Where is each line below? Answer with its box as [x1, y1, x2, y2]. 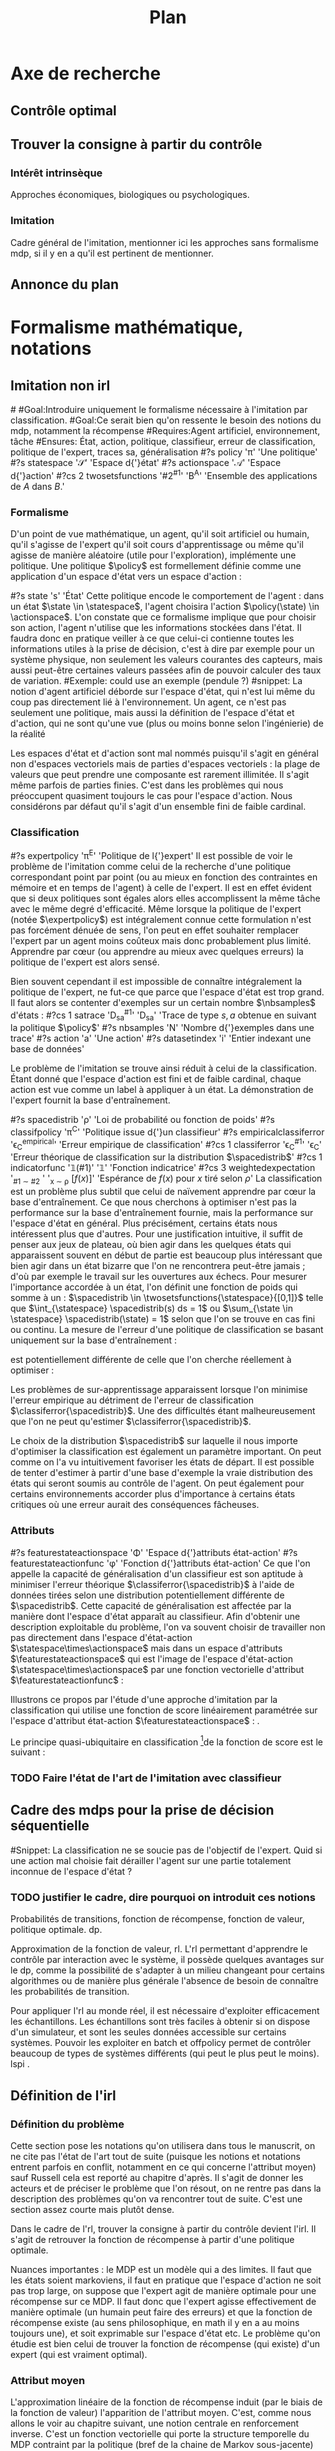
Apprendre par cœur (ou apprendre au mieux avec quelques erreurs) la [10, 945, 304, 957]
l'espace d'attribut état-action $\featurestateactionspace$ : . [10, 1714, 260, 1726]
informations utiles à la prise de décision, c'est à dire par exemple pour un [10, 642, 315, 655]
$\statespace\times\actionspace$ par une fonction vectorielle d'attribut [10, 1663, 305, 1675]
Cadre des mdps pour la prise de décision [10, 1802, 275, 1819]
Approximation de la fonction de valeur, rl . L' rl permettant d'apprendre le [10, 1943, 308, 1955]
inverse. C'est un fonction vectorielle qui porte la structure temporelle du [10, 2428, 310, 2440]
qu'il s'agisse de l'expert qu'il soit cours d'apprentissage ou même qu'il [10, 538, 304, 550]
